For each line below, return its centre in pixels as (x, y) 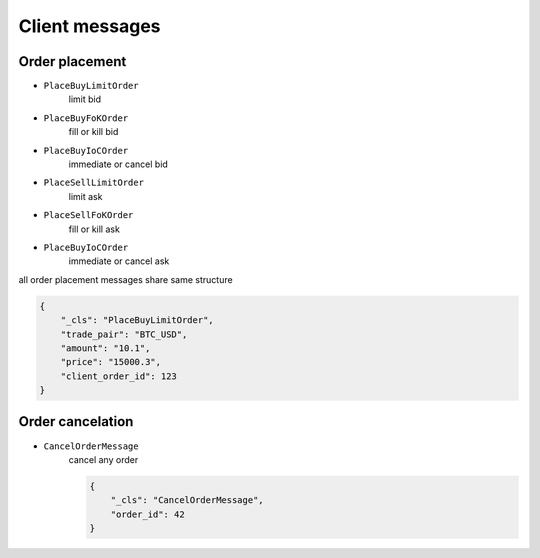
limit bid (85, 99)
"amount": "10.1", (105, 348)
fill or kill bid (93, 132)
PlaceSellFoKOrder (88, 215)
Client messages (89, 26)
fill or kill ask (94, 229)
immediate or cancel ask (119, 261)
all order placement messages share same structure (126, 279)
